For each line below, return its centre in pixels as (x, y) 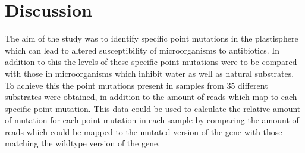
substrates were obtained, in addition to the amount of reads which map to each (151, 97)
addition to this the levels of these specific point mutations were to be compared (151, 62)
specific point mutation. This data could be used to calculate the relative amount (153, 108)
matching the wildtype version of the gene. (83, 143)
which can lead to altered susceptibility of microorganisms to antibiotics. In (142, 50)
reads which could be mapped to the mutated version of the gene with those (144, 131)
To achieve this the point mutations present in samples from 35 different (136, 85)
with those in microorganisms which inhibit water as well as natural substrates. (150, 73)
